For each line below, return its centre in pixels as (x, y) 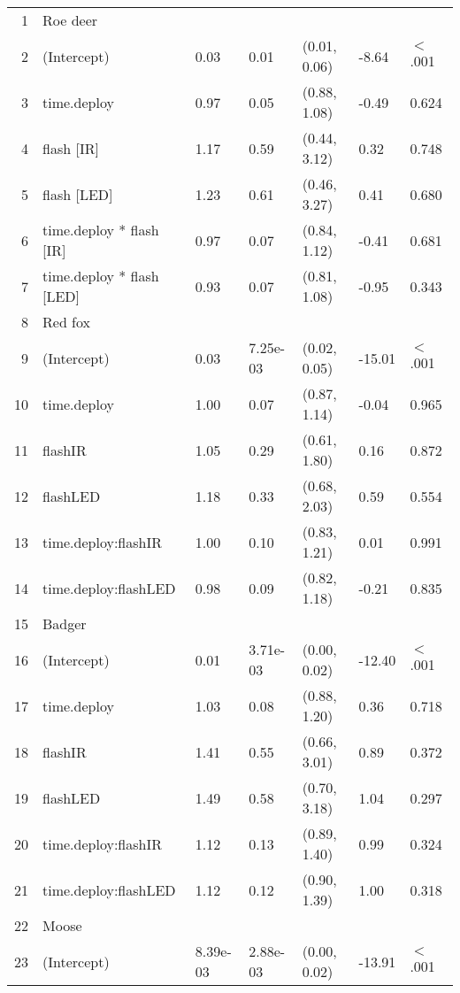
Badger (65, 624)
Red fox (67, 322)
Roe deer (70, 20)
